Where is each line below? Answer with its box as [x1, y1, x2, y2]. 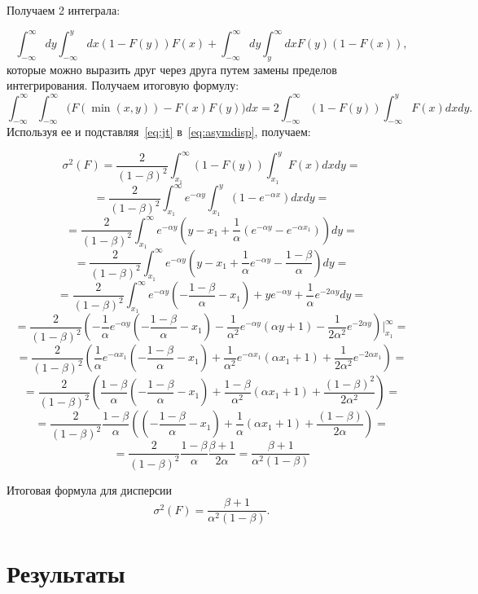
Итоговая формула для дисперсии [7, 481, 173, 498]
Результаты [7, 556, 125, 589]
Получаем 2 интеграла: [7, 2, 121, 18]
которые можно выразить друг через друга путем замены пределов [7, 60, 337, 77]
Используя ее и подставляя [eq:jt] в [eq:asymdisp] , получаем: [7, 123, 311, 140]
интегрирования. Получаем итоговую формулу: [7, 77, 239, 94]
